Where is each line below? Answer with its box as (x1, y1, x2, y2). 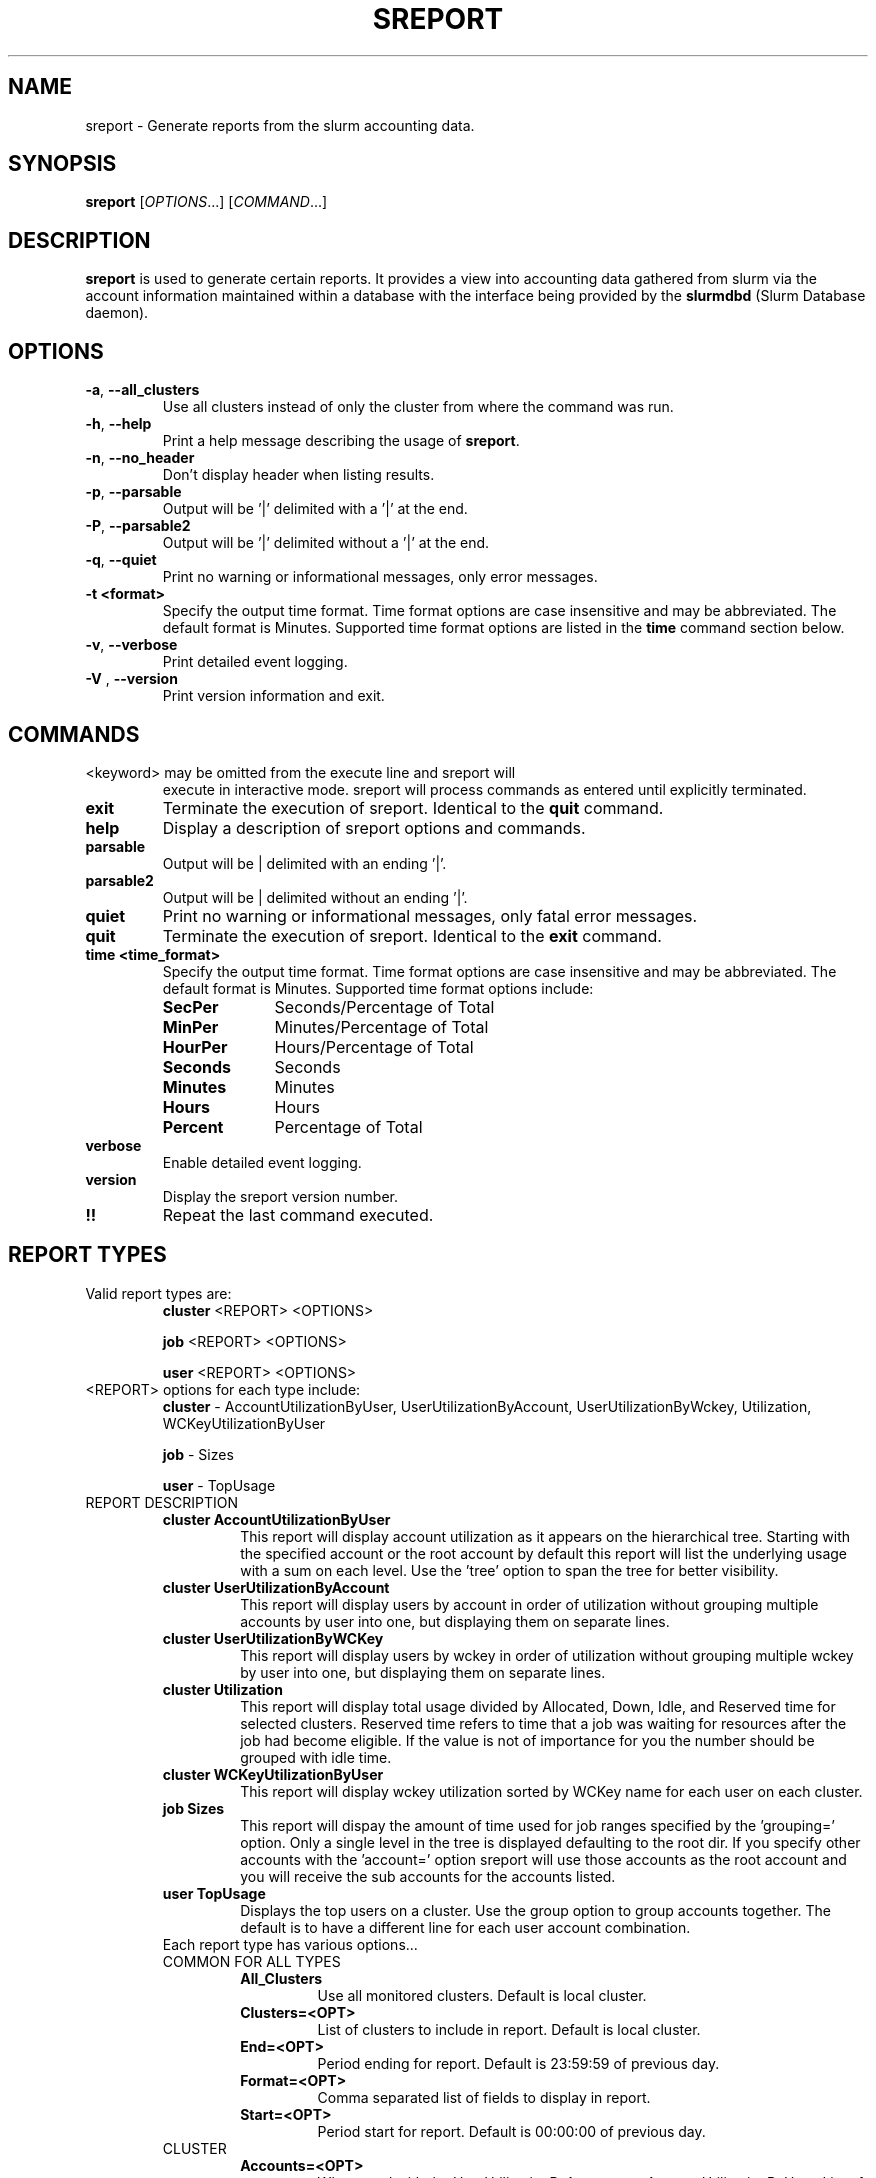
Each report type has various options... (162, 1935, 418, 1953)
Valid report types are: (85, 1284, 232, 1302)
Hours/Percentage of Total (274, 1036, 474, 1057)
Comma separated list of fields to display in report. (317, 2088, 651, 2106)
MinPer (162, 1016, 219, 1037)
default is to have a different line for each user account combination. (240, 1918, 691, 1936)
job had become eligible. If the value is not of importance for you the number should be (240, 1731, 815, 1749)
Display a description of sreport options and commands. (162, 817, 586, 838)
